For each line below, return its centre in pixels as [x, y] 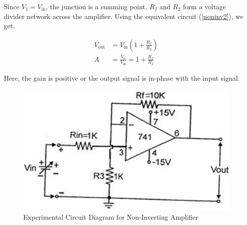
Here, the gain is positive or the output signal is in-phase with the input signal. [122, 78]
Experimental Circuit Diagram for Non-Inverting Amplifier [111, 216]
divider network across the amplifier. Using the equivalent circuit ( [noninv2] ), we [124, 16]
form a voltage [205, 6]
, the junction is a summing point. [97, 6]
